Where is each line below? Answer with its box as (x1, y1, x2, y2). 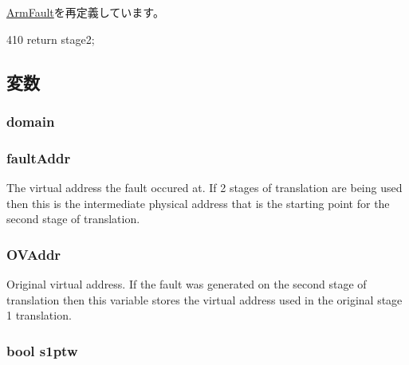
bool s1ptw (6, 340, 78, 360)
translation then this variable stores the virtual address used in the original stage (6, 291, 403, 308)
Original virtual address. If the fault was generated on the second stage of (6, 276, 367, 292)
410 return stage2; (6, 30, 95, 47)
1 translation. (6, 307, 72, 324)
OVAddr (6, 244, 61, 264)
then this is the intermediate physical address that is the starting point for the (6, 194, 390, 211)
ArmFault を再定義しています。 (6, 4, 164, 20)
